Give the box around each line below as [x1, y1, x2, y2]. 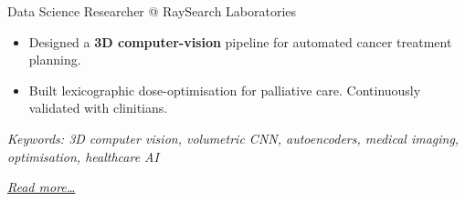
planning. [28, 50, 81, 69]
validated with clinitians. [28, 98, 168, 117]
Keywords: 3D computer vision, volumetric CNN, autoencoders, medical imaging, [7, 128, 460, 147]
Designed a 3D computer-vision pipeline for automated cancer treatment [28, 32, 452, 51]
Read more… [7, 177, 76, 196]
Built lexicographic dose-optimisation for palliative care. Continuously [28, 80, 421, 99]
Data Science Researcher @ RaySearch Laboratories [7, 2, 297, 20]
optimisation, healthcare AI [7, 146, 159, 166]
